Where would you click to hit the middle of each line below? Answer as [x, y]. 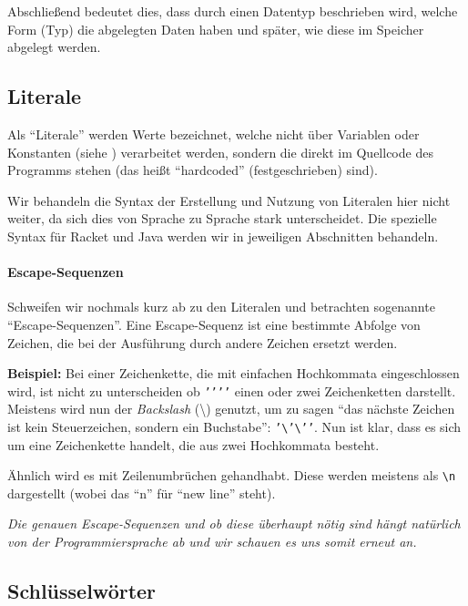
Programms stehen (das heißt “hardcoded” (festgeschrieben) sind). [193, 170]
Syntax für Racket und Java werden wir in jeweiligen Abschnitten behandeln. [223, 236]
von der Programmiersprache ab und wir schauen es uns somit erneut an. [212, 542]
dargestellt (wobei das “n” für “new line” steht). [142, 493]
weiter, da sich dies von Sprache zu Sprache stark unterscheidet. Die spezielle [222, 218]
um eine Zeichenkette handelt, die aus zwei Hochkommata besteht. [193, 444]
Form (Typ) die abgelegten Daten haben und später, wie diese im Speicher [216, 29]
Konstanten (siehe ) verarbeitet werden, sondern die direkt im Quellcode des [220, 152]
